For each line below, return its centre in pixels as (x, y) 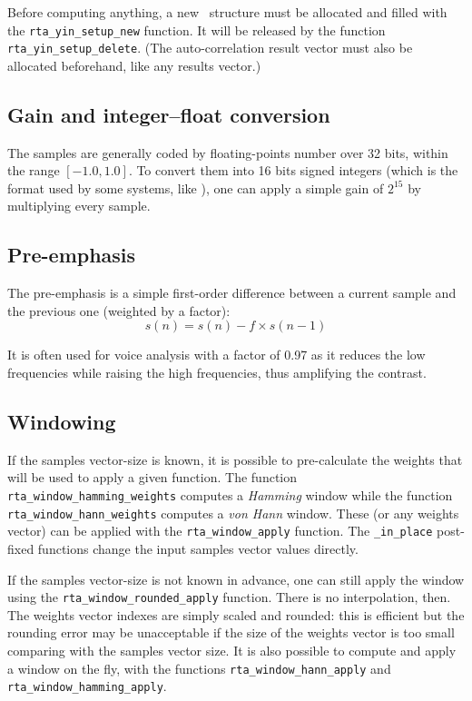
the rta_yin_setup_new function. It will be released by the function (197, 30)
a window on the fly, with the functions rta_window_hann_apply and (199, 668)
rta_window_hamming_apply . (87, 686)
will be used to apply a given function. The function (152, 477)
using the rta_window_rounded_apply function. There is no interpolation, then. (229, 597)
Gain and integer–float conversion (169, 114)
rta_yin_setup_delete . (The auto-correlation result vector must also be (210, 48)
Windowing (62, 422)
